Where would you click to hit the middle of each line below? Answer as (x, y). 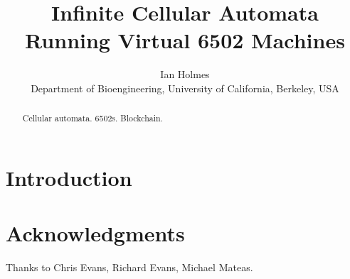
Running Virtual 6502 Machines (185, 40)
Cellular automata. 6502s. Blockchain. (92, 118)
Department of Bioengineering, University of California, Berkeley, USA (185, 88)
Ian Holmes (185, 74)
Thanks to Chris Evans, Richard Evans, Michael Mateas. (129, 267)
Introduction (69, 177)
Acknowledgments (95, 233)
